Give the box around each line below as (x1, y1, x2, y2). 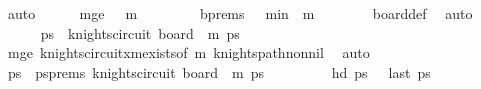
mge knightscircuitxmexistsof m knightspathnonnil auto (7, 42, 370, 63)
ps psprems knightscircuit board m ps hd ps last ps (7, 61, 431, 82)
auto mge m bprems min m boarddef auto (7, 3, 473, 23)
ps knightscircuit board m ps (40, 22, 240, 43)
